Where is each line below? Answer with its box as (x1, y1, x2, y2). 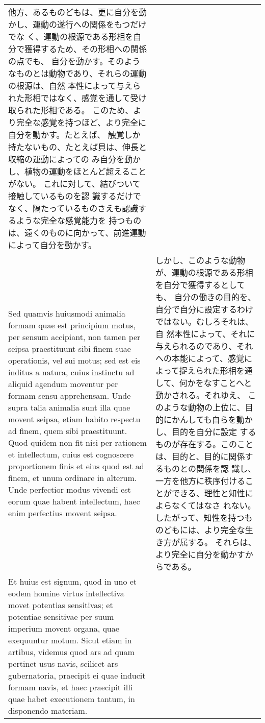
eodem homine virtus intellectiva (8, 587, 124, 599)
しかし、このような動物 (155, 254, 246, 266)
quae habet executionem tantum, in (8, 693, 135, 705)
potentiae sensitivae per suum (8, 611, 114, 622)
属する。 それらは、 (180, 536, 256, 548)
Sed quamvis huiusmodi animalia (8, 307, 125, 319)
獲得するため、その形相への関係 (24, 43, 147, 55)
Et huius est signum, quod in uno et (8, 575, 137, 587)
